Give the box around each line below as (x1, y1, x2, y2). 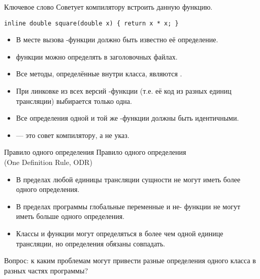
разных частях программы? (4, 265, 88, 275)
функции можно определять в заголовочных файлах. (16, 51, 178, 62)
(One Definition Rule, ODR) (4, 157, 92, 167)
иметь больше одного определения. (16, 211, 125, 221)
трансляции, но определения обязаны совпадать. (16, 238, 166, 248)
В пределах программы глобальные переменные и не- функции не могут (16, 201, 241, 211)
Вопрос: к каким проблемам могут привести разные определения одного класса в (4, 255, 256, 266)
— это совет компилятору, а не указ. (16, 129, 129, 140)
